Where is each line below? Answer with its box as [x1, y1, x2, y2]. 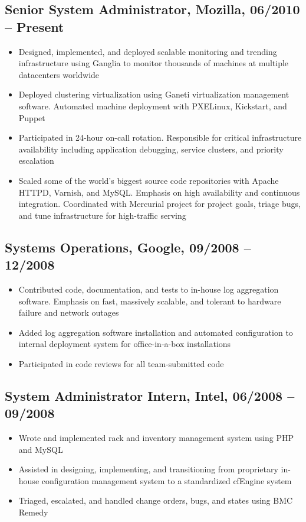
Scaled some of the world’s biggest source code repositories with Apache [18, 174, 279, 186]
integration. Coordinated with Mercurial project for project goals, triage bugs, [18, 197, 301, 210]
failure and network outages [18, 306, 119, 319]
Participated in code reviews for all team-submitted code [18, 357, 224, 369]
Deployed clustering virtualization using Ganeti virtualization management [18, 88, 289, 100]
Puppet [18, 111, 45, 124]
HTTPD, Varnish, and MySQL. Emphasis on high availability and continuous [18, 186, 300, 198]
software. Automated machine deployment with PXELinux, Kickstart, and [18, 99, 287, 112]
